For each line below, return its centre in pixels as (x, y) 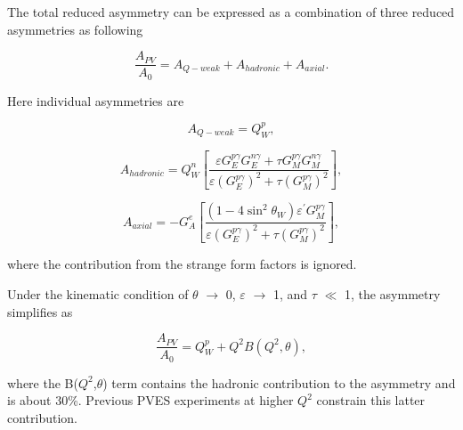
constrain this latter (371, 400)
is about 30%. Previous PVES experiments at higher (150, 400)
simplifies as (40, 311)
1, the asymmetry (392, 293)
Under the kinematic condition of (98, 293)
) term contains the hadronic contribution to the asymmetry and (279, 382)
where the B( (43, 382)
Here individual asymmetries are (96, 100)
